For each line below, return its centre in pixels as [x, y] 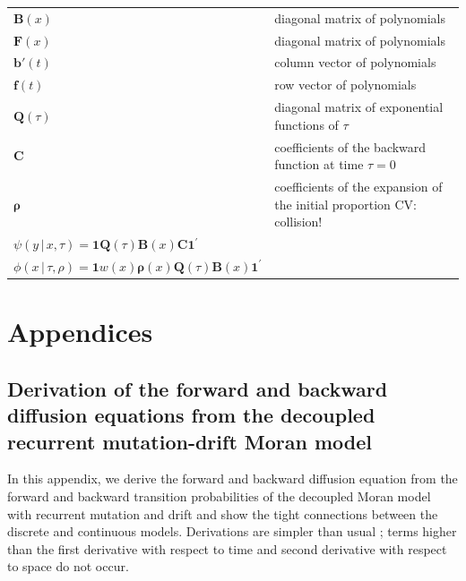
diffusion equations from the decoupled [191, 415]
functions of [306, 124]
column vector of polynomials [355, 62]
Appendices [80, 332]
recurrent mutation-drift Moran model [190, 441]
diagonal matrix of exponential [359, 107]
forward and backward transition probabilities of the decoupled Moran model [219, 496]
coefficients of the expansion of [358, 186]
